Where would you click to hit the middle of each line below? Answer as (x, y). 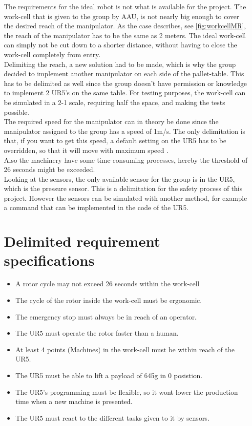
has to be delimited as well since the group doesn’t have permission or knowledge (126, 83)
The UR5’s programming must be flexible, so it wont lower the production (126, 392)
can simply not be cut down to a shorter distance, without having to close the (121, 45)
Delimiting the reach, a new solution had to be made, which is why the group (120, 64)
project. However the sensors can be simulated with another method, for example (126, 198)
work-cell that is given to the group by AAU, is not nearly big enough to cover (122, 16)
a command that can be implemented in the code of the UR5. (96, 207)
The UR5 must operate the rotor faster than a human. (97, 333)
